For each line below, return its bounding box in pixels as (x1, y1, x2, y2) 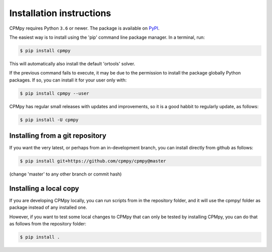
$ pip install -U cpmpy (20, 117, 79, 123)
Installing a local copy (9, 184, 79, 193)
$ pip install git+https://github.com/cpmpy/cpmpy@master (20, 158, 166, 164)
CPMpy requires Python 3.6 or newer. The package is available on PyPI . (9, 25, 160, 31)
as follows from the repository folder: (9, 221, 87, 227)
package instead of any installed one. (9, 204, 88, 211)
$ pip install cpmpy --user (20, 91, 89, 96)
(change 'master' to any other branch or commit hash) (9, 171, 122, 177)
